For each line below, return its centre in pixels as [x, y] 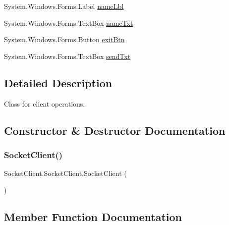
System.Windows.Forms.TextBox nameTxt [69, 23]
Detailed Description [58, 83]
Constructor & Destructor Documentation [115, 130]
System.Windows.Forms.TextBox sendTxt [67, 56]
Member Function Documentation [93, 216]
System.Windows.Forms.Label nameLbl [64, 6]
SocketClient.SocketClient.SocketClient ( [65, 173]
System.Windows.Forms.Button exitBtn [64, 39]
